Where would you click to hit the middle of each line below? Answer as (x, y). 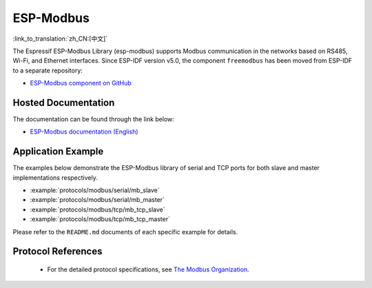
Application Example (58, 152)
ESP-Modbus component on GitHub (81, 83)
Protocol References (58, 251)
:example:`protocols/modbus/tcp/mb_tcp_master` (100, 219)
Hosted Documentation (64, 102)
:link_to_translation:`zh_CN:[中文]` (60, 39)
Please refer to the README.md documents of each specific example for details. (125, 232)
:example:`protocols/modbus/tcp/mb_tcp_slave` (97, 209)
